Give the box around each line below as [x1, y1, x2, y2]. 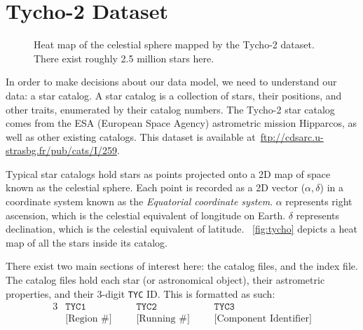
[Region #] [65, 314, 112, 324]
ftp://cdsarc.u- [260, 129, 324, 144]
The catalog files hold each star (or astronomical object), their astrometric [6, 273, 325, 287]
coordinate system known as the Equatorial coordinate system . [6, 194, 273, 209]
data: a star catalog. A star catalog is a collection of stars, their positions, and [6, 88, 342, 102]
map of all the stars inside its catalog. [6, 235, 167, 249]
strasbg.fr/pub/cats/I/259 [6, 143, 117, 158]
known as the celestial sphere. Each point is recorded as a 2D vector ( [6, 180, 306, 195]
